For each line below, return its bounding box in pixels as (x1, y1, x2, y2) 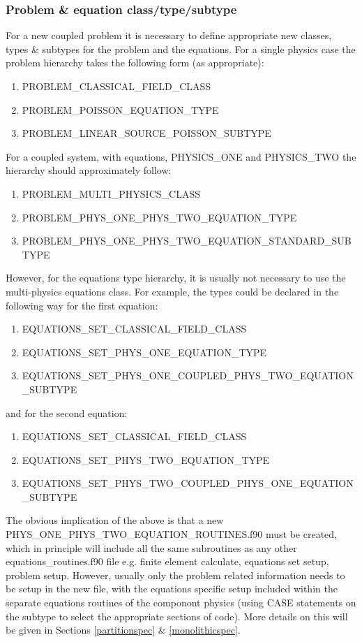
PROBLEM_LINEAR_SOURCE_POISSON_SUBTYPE (22, 126, 271, 140)
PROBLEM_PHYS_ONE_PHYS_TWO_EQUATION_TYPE (22, 210, 297, 224)
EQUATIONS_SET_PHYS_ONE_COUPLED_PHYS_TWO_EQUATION (22, 368, 354, 383)
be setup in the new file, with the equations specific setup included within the (6, 581, 338, 596)
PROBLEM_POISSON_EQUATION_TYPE (22, 102, 219, 117)
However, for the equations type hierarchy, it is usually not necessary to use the (6, 270, 346, 285)
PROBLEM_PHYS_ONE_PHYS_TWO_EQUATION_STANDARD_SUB (22, 233, 352, 248)
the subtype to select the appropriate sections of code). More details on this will (6, 608, 348, 623)
